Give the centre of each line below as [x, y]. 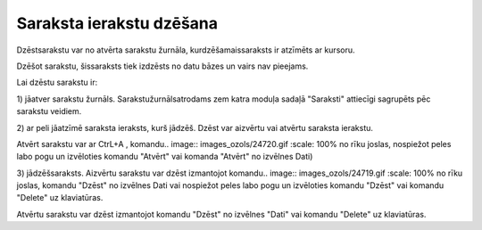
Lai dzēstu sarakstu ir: [57, 82]
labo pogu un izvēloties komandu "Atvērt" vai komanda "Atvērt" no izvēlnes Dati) [165, 157]
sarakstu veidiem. [49, 111]
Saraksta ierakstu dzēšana [117, 23]
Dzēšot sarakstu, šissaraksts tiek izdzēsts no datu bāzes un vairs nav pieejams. [162, 66]
